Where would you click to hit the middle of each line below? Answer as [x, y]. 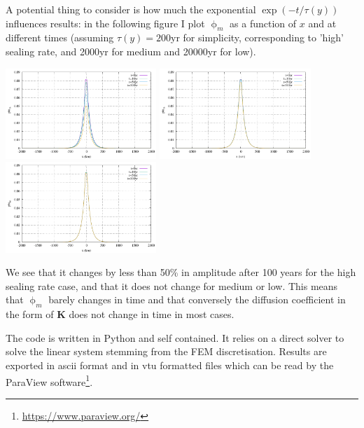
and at [322, 23]
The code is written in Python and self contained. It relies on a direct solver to [175, 337]
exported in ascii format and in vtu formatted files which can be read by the [170, 365]
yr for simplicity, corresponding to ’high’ [257, 37]
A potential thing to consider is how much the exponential [131, 9]
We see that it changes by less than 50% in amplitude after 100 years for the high [181, 272]
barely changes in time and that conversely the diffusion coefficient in [197, 299]
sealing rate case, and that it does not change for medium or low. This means [172, 285]
